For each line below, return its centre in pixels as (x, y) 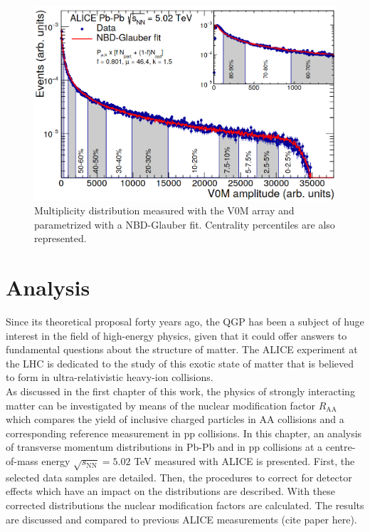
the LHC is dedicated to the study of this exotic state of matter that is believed (180, 363)
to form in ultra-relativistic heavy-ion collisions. (110, 377)
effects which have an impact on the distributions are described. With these (170, 491)
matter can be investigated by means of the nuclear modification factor (161, 405)
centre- (340, 447)
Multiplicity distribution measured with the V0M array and (164, 210)
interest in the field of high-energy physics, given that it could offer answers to (176, 335)
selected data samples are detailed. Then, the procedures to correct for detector (179, 477)
